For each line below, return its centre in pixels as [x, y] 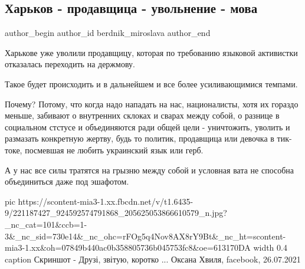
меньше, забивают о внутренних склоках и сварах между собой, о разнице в [142, 115]
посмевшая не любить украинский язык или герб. [114, 150]
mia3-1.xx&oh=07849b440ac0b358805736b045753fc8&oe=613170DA [128, 247]
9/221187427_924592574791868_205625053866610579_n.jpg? [116, 213]
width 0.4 [270, 247]
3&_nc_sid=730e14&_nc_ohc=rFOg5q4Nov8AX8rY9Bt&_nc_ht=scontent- [145, 236]
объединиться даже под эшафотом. [67, 181]
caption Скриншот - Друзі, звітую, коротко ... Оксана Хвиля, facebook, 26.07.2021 [153, 259]
